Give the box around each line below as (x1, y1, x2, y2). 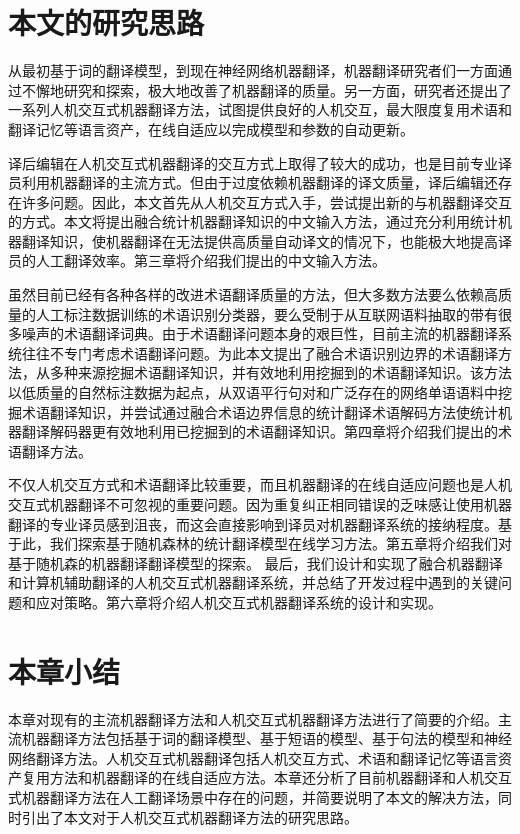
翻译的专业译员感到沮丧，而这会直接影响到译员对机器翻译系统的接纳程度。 (8, 513, 498, 534)
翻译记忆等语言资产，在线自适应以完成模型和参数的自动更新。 (8, 118, 414, 139)
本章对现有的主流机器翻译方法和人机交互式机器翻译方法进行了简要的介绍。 (8, 708, 498, 729)
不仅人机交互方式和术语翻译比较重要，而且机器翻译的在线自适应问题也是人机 (8, 474, 512, 495)
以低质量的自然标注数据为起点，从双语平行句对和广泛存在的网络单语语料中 (8, 382, 498, 403)
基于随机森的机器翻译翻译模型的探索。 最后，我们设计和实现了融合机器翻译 (8, 552, 503, 573)
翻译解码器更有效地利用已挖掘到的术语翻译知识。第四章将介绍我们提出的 (21, 421, 498, 442)
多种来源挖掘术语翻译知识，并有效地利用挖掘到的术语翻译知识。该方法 (49, 362, 512, 383)
